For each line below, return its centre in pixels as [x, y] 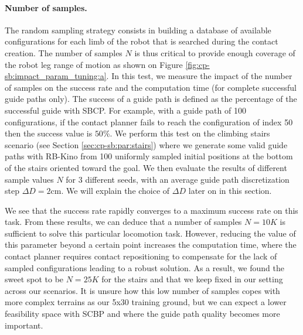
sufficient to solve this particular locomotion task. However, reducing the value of [150, 233]
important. [24, 325]
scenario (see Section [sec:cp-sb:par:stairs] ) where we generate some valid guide [146, 144]
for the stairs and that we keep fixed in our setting [192, 279]
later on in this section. [230, 191]
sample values [29, 179]
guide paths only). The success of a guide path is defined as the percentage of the [151, 99]
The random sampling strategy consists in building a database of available [138, 30]
